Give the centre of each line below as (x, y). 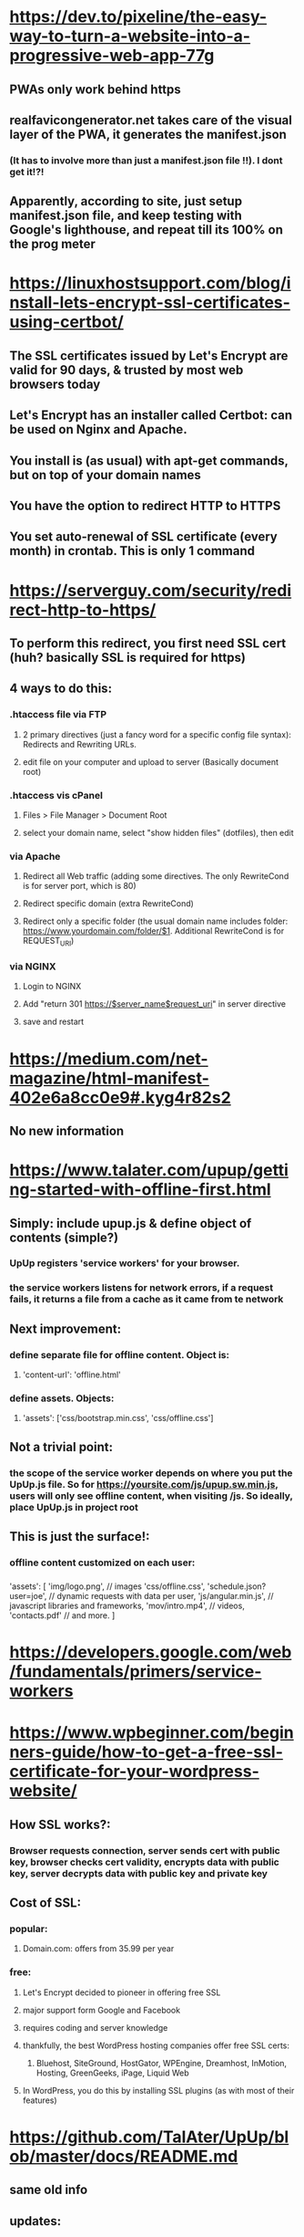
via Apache (35, 856)
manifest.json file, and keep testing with (126, 216)
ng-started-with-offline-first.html (140, 1190)
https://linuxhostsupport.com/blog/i (150, 283)
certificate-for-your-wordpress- (134, 1772)
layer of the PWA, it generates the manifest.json (148, 134)
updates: (35, 2221)
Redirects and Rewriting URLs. (79, 744)
